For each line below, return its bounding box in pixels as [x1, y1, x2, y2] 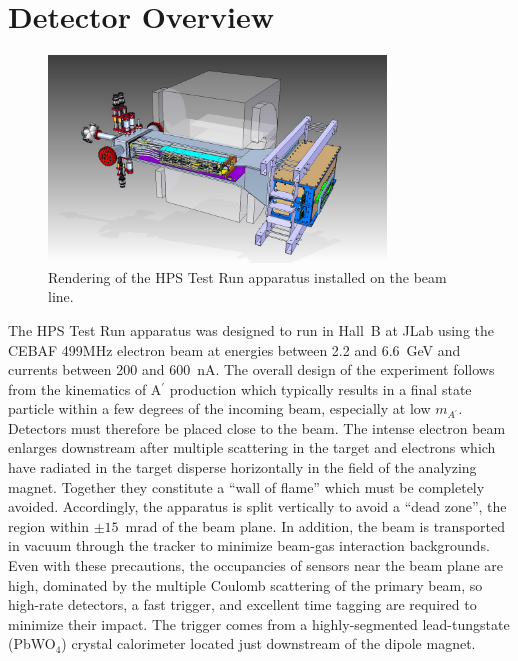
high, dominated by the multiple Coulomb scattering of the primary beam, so [8, 574, 483, 595]
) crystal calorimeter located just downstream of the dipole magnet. [61, 633, 476, 654]
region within [8, 515, 89, 536]
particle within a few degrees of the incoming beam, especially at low [8, 398, 431, 419]
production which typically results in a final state [169, 378, 472, 399]
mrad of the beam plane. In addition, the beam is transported [125, 515, 505, 536]
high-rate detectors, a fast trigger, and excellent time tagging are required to [8, 594, 477, 615]
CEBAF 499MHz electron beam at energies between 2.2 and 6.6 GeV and [8, 339, 461, 360]
